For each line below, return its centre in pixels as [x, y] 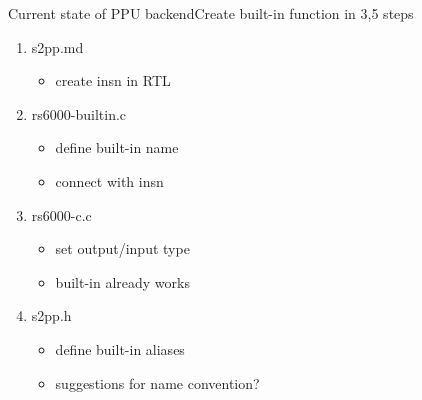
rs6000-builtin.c [79, 113]
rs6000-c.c [61, 214]
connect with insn [109, 180]
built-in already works [122, 281]
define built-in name [117, 147]
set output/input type [122, 248]
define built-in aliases [120, 348]
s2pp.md [57, 46]
